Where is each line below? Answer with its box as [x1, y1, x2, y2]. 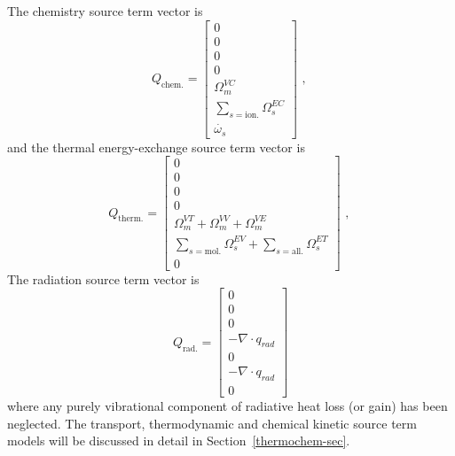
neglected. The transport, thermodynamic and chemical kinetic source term [7, 413, 417, 432]
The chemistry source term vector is [7, 2, 203, 19]
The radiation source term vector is [7, 269, 200, 288]
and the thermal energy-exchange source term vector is [7, 137, 305, 156]
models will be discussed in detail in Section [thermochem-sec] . [7, 431, 350, 450]
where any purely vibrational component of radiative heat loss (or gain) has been [7, 397, 448, 415]
